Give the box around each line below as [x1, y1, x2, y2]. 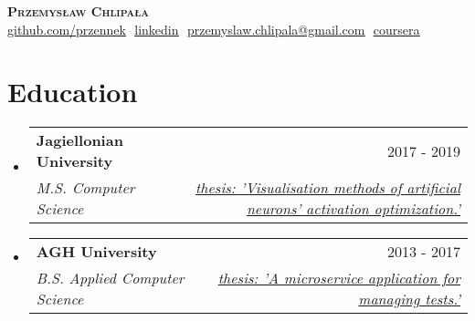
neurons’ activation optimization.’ [246, 198, 460, 220]
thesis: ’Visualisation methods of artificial [195, 177, 460, 199]
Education [7, 73, 138, 110]
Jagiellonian [36, 129, 123, 151]
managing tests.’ [358, 288, 460, 310]
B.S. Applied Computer [36, 267, 185, 289]
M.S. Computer [36, 177, 135, 199]
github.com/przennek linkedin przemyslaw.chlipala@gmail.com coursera [7, 19, 420, 38]
